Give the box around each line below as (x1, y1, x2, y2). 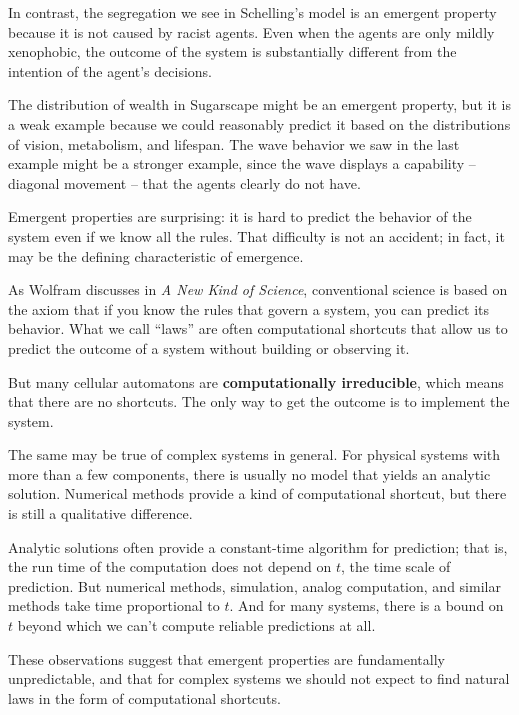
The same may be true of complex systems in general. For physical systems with (8, 444, 501, 465)
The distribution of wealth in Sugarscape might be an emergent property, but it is (8, 94, 511, 115)
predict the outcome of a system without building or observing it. (8, 337, 410, 358)
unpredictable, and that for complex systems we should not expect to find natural (8, 668, 510, 689)
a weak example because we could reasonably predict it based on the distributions (8, 113, 511, 134)
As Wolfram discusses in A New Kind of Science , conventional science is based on (8, 279, 508, 300)
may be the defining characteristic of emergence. (8, 245, 304, 266)
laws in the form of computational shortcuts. (8, 687, 281, 708)
